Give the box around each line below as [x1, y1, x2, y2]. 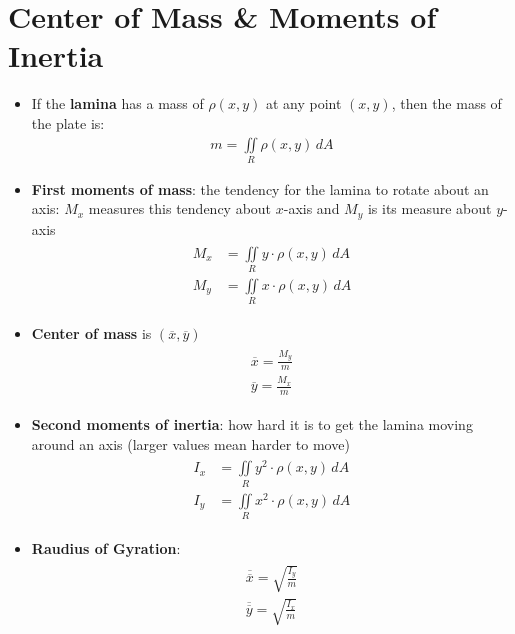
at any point [265, 93, 342, 114]
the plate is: [31, 112, 105, 133]
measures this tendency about [88, 198, 272, 219]
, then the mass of [391, 93, 502, 114]
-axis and [283, 198, 340, 219]
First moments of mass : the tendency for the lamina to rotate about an [31, 178, 489, 199]
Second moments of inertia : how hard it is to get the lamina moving [31, 414, 473, 435]
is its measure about [367, 198, 492, 219]
